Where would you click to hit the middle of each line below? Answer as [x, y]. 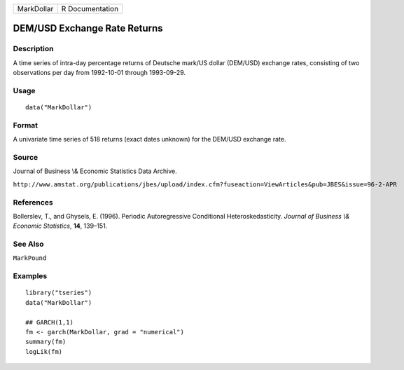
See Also [28, 244]
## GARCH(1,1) [49, 322]
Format [26, 125]
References [33, 202]
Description [33, 49]
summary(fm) [46, 342]
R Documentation [90, 9]
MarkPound [30, 258]
